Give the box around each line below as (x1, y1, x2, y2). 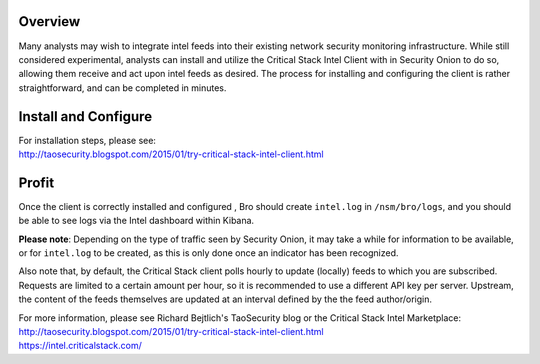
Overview (18, 13, 81, 30)
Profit (18, 174, 55, 191)
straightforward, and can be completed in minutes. (18, 81, 227, 94)
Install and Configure (18, 108, 153, 125)
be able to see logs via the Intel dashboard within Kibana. (18, 215, 255, 227)
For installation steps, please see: (18, 134, 157, 146)
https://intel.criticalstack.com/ (18, 340, 142, 352)
